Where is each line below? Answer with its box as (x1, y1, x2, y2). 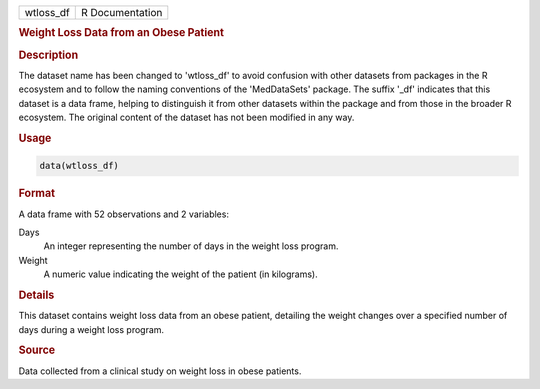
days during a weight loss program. (18, 323, 165, 335)
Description (18, 48, 79, 62)
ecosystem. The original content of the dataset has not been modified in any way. (18, 111, 355, 124)
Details (18, 288, 55, 302)
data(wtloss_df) (39, 160, 120, 172)
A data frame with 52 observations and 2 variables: (18, 208, 230, 220)
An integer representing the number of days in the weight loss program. (43, 240, 339, 252)
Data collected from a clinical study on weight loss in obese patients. (18, 365, 302, 377)
